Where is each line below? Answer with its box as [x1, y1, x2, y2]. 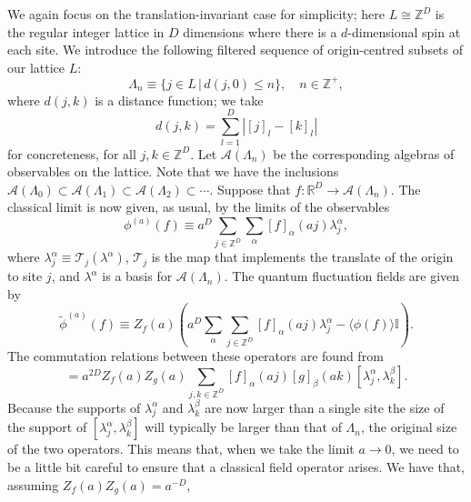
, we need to [391, 439, 459, 458]
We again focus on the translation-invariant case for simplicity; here [7, 5, 386, 23]
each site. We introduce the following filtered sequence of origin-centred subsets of [7, 40, 464, 59]
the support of [7, 417, 87, 437]
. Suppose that [209, 179, 291, 198]
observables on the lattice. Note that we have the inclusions [7, 162, 339, 181]
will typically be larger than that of [145, 417, 342, 437]
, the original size [360, 417, 457, 437]
